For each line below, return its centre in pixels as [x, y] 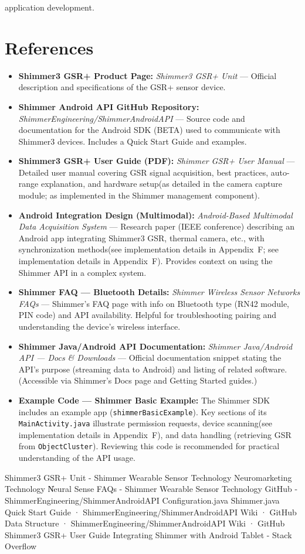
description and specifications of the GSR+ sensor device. [122, 87]
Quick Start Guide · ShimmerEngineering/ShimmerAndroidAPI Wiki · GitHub [151, 512]
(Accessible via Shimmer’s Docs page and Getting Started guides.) [138, 380]
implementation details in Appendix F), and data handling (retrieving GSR [155, 434]
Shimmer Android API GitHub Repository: [109, 106]
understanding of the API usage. [77, 458]
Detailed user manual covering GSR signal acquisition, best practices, [143, 172]
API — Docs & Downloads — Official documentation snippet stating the [150, 358]
